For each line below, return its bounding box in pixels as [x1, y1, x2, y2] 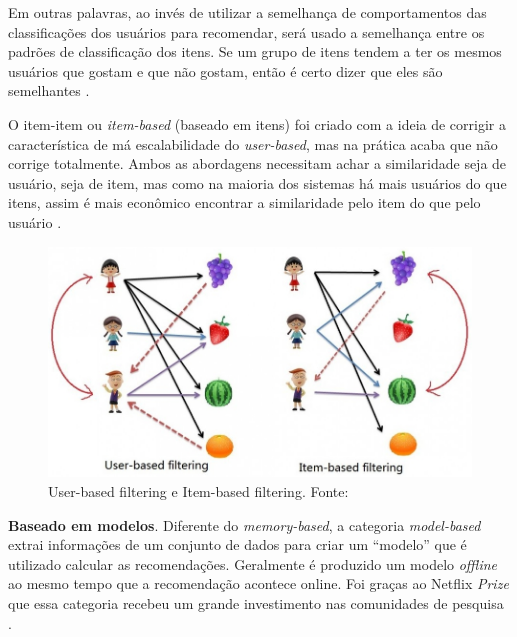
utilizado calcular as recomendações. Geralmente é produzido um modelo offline [8, 553, 497, 574]
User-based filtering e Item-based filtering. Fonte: [48, 481, 349, 502]
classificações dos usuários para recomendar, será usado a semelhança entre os [8, 21, 485, 42]
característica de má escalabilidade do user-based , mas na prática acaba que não [8, 133, 498, 154]
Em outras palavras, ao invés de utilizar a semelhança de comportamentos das [8, 2, 487, 22]
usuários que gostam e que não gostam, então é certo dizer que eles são [8, 60, 443, 81]
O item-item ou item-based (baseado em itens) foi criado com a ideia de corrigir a [8, 113, 506, 134]
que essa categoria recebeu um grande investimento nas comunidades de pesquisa [8, 593, 504, 614]
